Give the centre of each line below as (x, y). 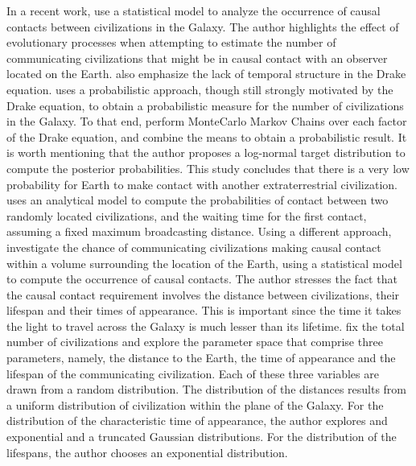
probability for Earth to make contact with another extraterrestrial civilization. (202, 184)
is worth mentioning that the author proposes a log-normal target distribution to (206, 153)
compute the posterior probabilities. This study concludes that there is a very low (208, 168)
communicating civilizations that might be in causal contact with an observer (197, 58)
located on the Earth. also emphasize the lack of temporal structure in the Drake (206, 74)
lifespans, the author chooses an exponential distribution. (147, 452)
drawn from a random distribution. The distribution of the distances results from (207, 389)
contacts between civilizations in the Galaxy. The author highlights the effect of (203, 26)
